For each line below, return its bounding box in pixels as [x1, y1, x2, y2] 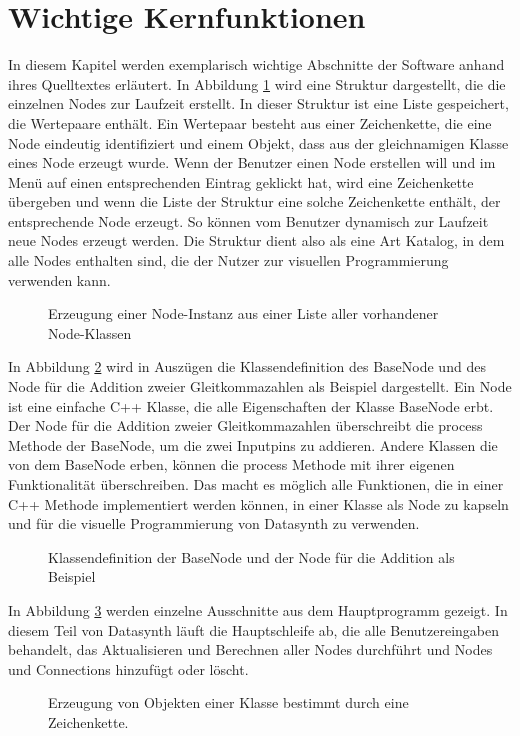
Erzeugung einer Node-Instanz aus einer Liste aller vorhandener [48, 303, 439, 324]
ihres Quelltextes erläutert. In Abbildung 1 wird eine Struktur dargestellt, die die [8, 73, 506, 94]
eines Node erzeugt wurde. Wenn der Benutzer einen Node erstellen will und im [8, 152, 496, 173]
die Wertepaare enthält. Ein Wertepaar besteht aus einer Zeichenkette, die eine [8, 112, 492, 133]
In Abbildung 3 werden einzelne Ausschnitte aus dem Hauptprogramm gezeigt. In [8, 599, 508, 620]
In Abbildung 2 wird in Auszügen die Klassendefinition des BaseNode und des [8, 356, 486, 377]
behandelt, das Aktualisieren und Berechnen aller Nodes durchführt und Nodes [8, 639, 493, 660]
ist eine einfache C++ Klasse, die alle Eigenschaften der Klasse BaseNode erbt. [8, 395, 494, 416]
